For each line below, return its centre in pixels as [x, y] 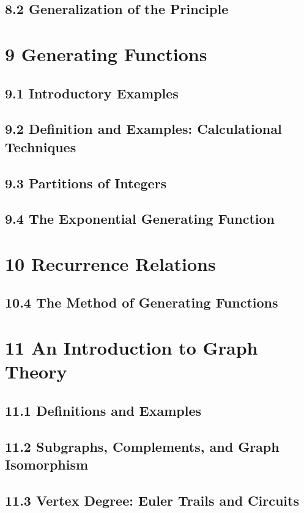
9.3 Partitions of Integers [86, 183]
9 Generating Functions [106, 54]
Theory [36, 371]
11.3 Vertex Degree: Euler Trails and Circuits [152, 500]
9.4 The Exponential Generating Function [140, 219]
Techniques [41, 146]
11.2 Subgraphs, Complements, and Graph [142, 446]
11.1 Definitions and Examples [103, 410]
